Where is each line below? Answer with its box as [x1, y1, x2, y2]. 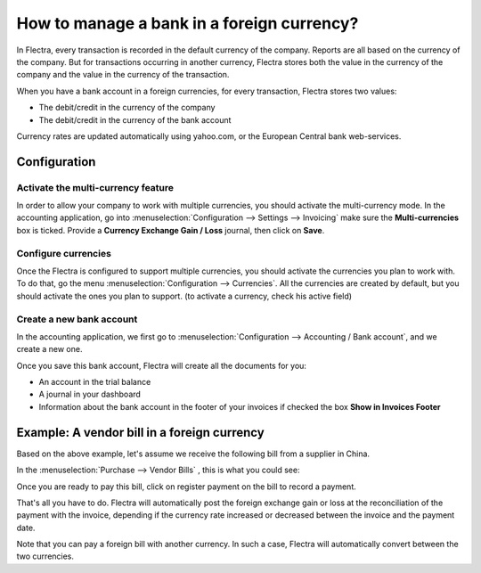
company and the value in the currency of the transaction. [16, 70, 230, 80]
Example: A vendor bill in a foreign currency [16, 424, 265, 440]
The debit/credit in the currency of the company [38, 102, 216, 113]
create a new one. [16, 344, 83, 355]
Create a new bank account [16, 313, 138, 325]
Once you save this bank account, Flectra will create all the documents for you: [16, 360, 307, 371]
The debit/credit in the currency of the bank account [38, 114, 232, 125]
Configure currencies [16, 247, 111, 259]
